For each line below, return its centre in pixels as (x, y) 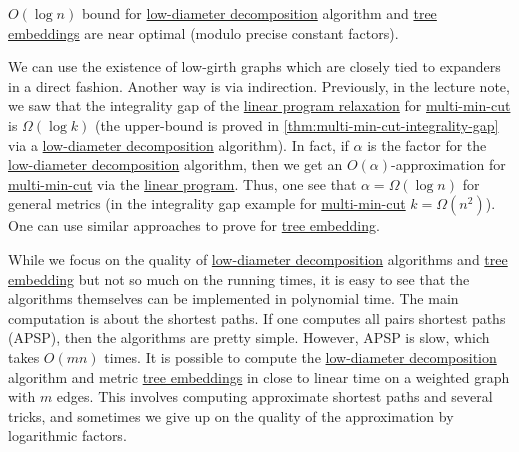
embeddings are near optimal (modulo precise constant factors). (203, 32)
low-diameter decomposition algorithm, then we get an (175, 164)
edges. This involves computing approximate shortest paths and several (274, 396)
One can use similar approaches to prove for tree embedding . (194, 225)
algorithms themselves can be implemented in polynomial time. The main (233, 298)
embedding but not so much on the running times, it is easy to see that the (239, 278)
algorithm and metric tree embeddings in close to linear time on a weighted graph (259, 376)
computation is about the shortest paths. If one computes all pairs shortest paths (257, 317)
